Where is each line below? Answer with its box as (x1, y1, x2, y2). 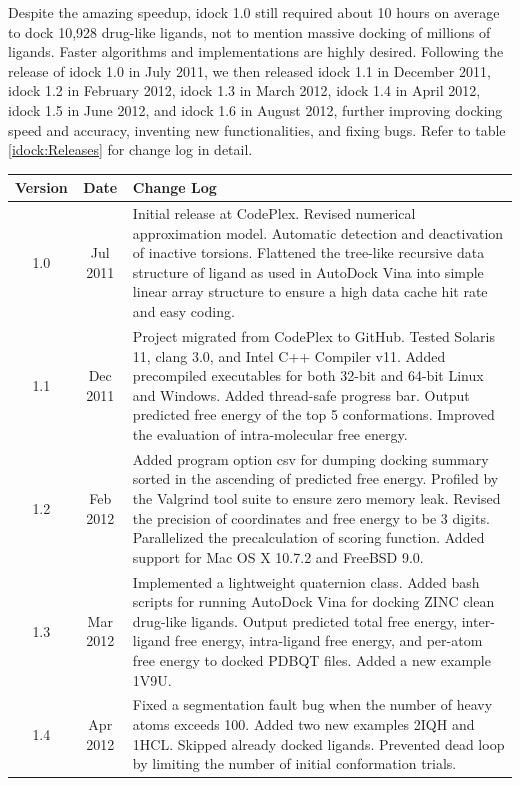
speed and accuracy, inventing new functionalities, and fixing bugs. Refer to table (8, 119, 506, 140)
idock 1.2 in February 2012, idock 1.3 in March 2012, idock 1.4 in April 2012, (8, 80, 481, 101)
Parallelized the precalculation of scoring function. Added (132, 527, 485, 548)
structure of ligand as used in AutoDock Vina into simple (132, 261, 484, 282)
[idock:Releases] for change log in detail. (8, 139, 253, 160)
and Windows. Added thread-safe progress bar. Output (132, 384, 470, 405)
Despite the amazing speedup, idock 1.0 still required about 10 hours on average (8, 2, 500, 22)
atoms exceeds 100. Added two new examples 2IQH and (132, 713, 475, 734)
